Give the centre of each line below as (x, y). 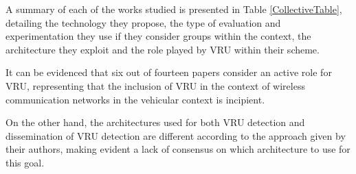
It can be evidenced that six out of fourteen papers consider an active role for (169, 72)
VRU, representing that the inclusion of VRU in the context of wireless (155, 85)
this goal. (25, 162)
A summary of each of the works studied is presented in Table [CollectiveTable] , (174, 9)
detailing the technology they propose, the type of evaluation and (143, 22)
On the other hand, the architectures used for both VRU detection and (155, 122)
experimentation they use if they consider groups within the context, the (158, 36)
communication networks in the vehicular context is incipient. (135, 99)
